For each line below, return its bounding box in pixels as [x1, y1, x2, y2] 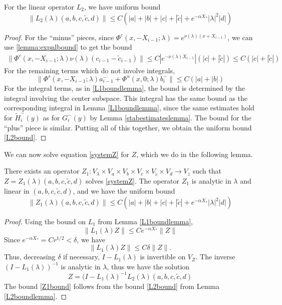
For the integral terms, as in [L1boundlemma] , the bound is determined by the [4, 82, 245, 93]
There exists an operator [4, 166, 80, 176]
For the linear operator [4, 2, 74, 12]
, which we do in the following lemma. [136, 148, 253, 159]
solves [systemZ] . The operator [86, 176, 180, 186]
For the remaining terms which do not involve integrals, [4, 65, 175, 75]
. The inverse [195, 251, 235, 262]
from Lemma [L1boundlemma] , [98, 216, 193, 227]
